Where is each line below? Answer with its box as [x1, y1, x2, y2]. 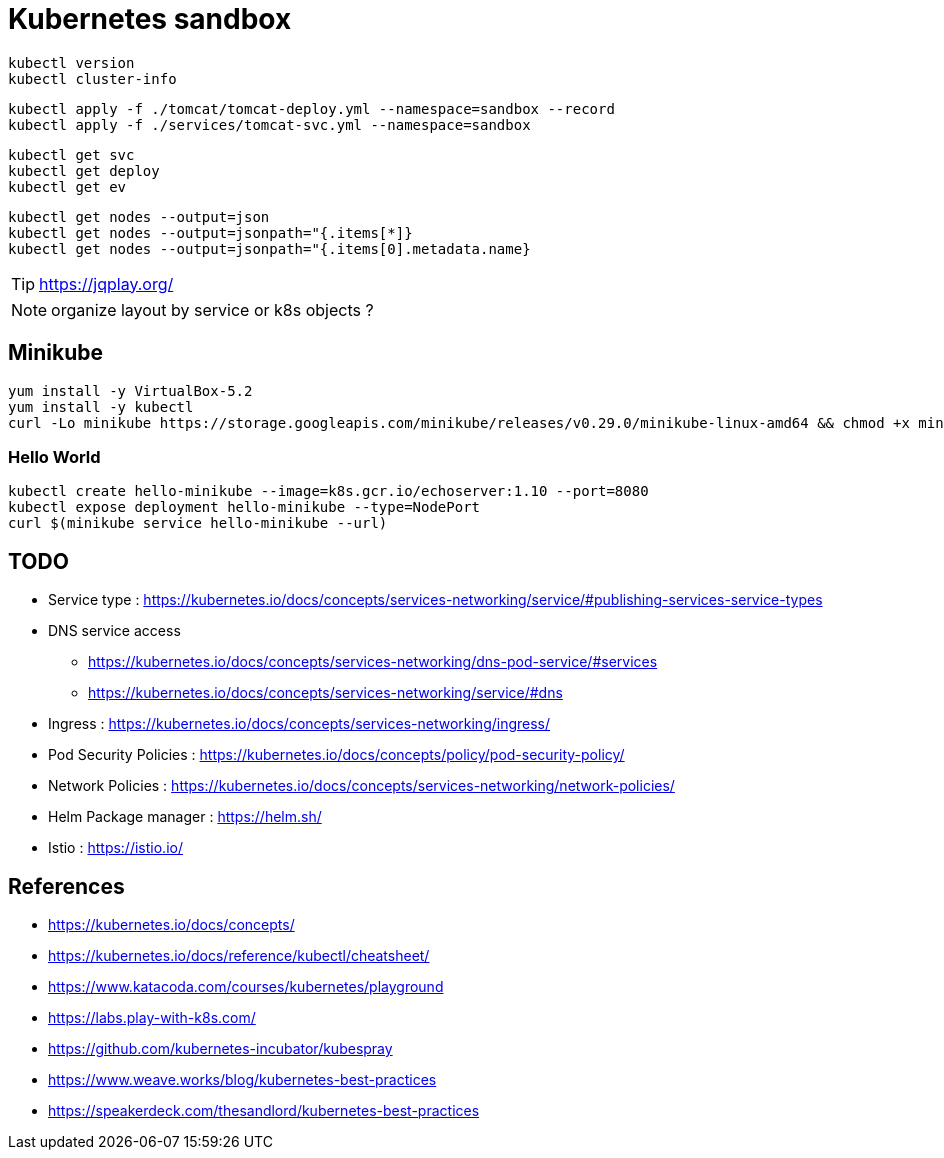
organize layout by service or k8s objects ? [51, 299, 374, 320]
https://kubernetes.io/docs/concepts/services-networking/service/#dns [88, 684, 563, 702]
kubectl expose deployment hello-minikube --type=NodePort [8, 499, 481, 516]
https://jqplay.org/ [39, 273, 174, 294]
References [8, 873, 125, 899]
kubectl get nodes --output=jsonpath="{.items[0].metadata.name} [8, 240, 531, 257]
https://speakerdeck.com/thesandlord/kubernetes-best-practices [48, 1102, 480, 1120]
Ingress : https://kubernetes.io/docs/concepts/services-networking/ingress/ [48, 715, 551, 733]
